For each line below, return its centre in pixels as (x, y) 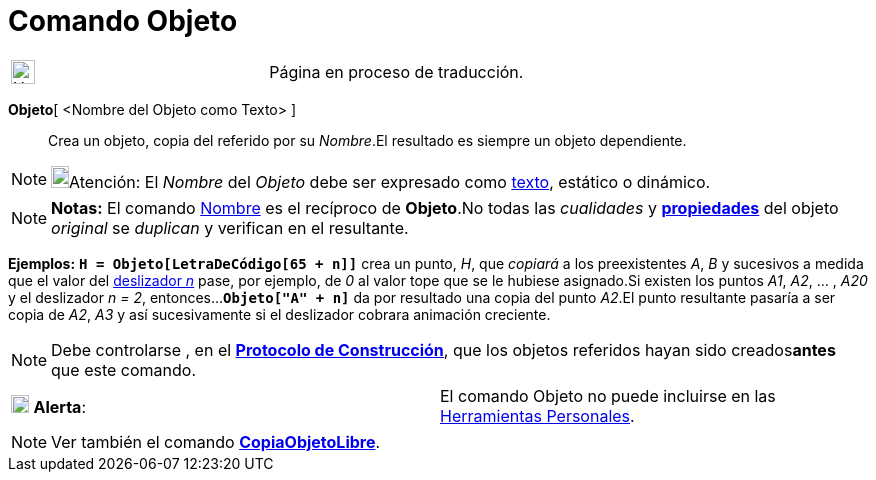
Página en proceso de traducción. (396, 71)
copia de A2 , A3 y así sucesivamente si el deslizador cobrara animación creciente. (279, 314)
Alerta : (59, 406)
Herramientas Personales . (537, 415)
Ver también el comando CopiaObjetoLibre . (216, 441)
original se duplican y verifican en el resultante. (230, 227)
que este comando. (124, 369)
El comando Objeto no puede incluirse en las (608, 395)
